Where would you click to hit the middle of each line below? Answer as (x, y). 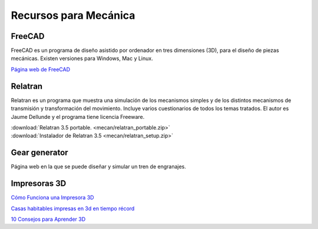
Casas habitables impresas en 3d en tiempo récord (73, 208)
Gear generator (39, 153)
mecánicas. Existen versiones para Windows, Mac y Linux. (82, 58)
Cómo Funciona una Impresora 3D (52, 198)
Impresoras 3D (39, 183)
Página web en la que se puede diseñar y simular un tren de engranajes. (99, 167)
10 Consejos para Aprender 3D (48, 219)
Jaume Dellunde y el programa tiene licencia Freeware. (78, 117)
